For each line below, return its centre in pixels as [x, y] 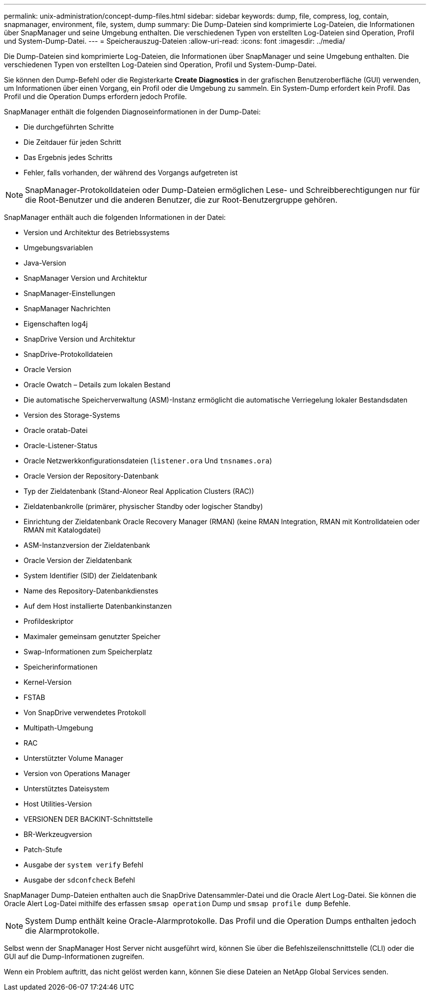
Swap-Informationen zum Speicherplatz [88, 652]
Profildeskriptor [49, 621]
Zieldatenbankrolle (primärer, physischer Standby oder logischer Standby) [143, 506]
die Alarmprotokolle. [62, 931]
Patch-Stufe [43, 849]
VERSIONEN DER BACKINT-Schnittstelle [88, 819]
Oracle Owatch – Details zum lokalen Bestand [97, 385]
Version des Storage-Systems [72, 415]
